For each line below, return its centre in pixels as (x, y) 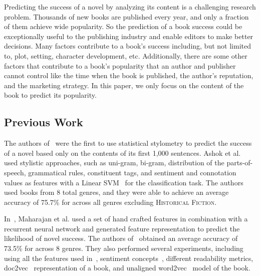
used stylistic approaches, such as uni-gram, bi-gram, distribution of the (114, 163)
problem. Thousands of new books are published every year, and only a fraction (126, 16)
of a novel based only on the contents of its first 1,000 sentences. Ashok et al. (122, 153)
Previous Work (44, 122)
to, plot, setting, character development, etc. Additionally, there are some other (126, 55)
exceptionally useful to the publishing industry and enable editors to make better (129, 36)
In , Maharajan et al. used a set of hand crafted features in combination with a (126, 219)
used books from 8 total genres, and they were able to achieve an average (116, 192)
